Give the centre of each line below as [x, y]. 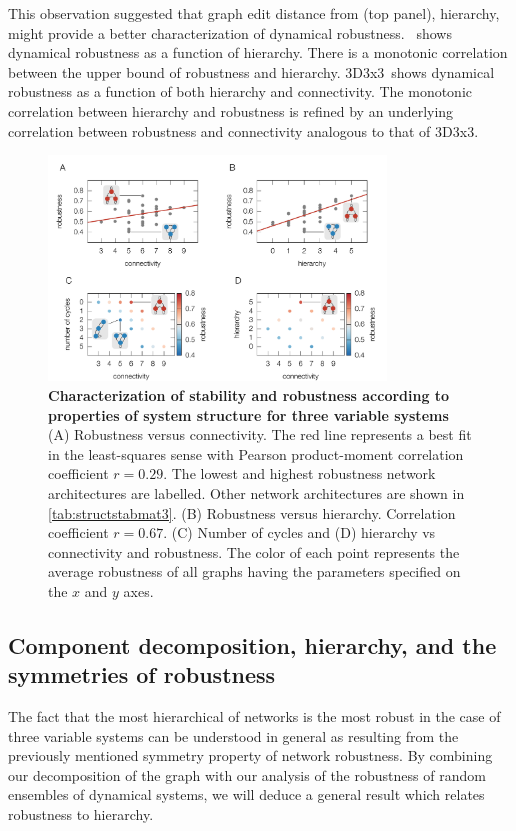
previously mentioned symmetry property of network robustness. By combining [250, 755]
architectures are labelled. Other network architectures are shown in [256, 492]
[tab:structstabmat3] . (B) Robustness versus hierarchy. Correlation [252, 512]
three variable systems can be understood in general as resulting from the [233, 735]
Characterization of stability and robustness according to [249, 394]
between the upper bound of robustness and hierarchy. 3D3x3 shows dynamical [251, 71]
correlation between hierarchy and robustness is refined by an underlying [231, 110]
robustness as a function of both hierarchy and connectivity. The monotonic [240, 91]
